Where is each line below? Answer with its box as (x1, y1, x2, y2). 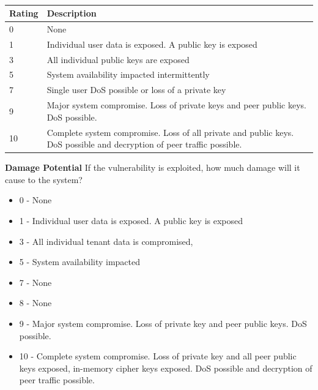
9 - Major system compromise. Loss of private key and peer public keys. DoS (19, 317, 307, 330)
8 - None (19, 296, 52, 309)
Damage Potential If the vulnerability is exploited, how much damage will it (5, 161, 300, 174)
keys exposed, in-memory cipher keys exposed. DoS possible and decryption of (19, 361, 312, 374)
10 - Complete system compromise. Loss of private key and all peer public (19, 350, 297, 362)
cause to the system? (5, 173, 83, 186)
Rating (9, 7, 39, 20)
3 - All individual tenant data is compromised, (19, 234, 193, 247)
